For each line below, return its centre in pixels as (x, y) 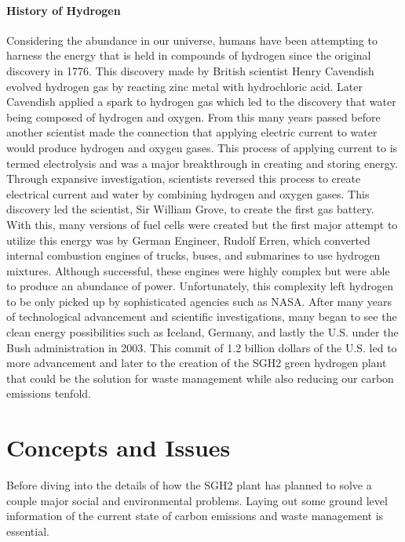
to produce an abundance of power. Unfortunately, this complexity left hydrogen (200, 286)
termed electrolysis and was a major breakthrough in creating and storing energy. (202, 163)
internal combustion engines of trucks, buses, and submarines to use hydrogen (193, 255)
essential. (28, 531)
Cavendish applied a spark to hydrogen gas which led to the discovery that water (201, 102)
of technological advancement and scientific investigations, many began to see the (202, 316)
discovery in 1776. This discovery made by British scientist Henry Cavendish (190, 70)
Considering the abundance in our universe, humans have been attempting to (192, 40)
